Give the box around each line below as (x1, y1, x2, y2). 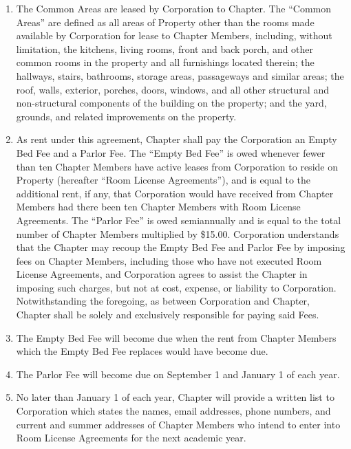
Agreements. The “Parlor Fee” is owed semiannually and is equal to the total (16, 212, 341, 227)
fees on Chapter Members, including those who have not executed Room (16, 253, 322, 267)
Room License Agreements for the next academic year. (16, 430, 246, 445)
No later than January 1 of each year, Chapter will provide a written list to (16, 390, 334, 404)
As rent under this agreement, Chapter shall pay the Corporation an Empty (16, 132, 337, 146)
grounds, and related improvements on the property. (16, 109, 237, 123)
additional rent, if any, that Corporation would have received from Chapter (16, 186, 334, 200)
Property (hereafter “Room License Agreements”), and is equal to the (16, 173, 310, 187)
